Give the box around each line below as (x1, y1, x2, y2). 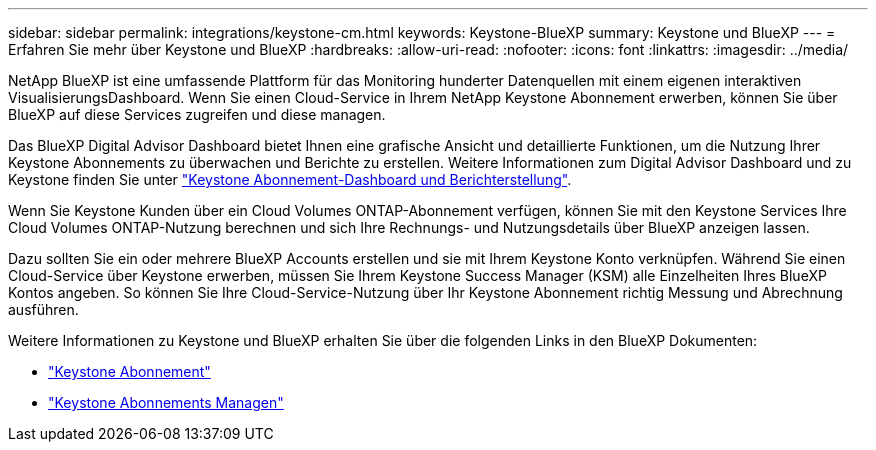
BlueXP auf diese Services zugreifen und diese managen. (8, 106, 386, 123)
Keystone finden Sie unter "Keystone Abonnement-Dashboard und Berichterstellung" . (8, 171, 572, 188)
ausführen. (8, 301, 79, 318)
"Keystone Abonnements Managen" (48, 394, 284, 411)
